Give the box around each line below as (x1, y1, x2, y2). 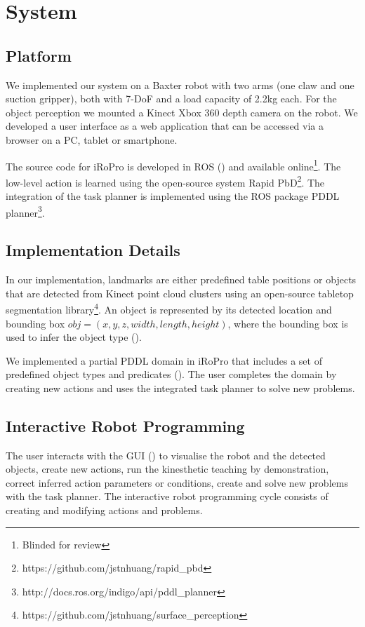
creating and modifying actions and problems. (6, 503, 203, 518)
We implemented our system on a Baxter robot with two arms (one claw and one (6, 77, 354, 92)
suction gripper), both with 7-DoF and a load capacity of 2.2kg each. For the (6, 91, 337, 106)
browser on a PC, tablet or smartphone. (6, 132, 178, 147)
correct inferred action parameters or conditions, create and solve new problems (6, 475, 348, 490)
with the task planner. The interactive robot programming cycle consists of (6, 489, 328, 504)
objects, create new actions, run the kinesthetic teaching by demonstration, (6, 461, 329, 476)
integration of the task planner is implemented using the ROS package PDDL (6, 189, 340, 203)
